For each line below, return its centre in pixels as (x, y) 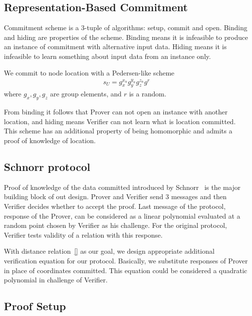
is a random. (148, 94)
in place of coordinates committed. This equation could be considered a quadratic (126, 270)
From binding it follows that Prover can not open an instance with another (116, 112)
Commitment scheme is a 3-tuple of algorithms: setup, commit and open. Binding (126, 28)
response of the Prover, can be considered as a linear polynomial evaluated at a (122, 215)
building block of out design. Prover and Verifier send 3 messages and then (115, 196)
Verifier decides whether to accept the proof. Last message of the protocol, (115, 206)
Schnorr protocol (47, 167)
